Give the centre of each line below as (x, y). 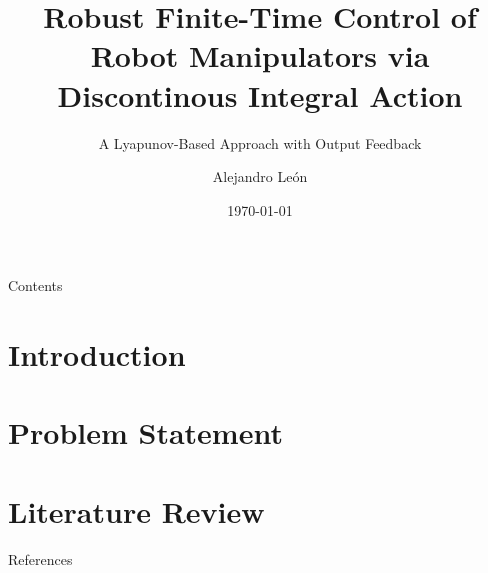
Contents (35, 285)
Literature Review (136, 510)
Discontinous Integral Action (260, 94)
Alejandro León (260, 176)
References (40, 558)
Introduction (97, 354)
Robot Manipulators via (260, 55)
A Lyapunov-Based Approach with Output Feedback (260, 142)
